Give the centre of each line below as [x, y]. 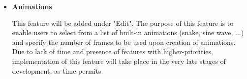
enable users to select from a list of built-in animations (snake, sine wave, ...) [128, 32]
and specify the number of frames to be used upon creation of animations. [124, 42]
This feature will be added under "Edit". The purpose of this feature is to [123, 23]
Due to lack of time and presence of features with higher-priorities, [112, 51]
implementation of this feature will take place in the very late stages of [119, 61]
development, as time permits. [58, 70]
